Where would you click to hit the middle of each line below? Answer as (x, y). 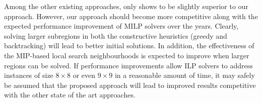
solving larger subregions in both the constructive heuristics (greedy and (116, 35)
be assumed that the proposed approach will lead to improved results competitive (130, 85)
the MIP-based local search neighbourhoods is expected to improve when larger (127, 55)
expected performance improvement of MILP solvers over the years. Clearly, (121, 26)
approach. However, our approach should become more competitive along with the (131, 16)
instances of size (29, 75)
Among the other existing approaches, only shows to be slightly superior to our (126, 6)
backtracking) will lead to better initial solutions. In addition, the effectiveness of (129, 45)
